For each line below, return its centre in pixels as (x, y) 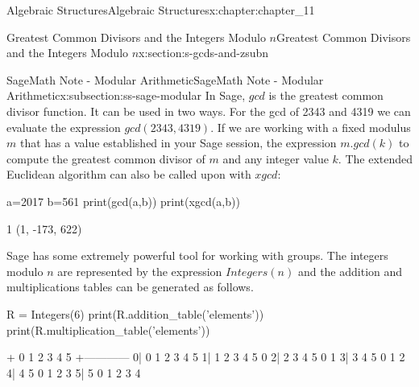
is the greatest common (326, 95)
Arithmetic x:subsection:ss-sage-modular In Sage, (126, 95)
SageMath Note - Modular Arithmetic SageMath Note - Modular (165, 79)
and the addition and (350, 271)
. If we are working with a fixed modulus (311, 127)
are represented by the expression (140, 271)
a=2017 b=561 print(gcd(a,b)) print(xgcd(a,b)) (123, 201)
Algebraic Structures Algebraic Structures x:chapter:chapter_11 (161, 10)
